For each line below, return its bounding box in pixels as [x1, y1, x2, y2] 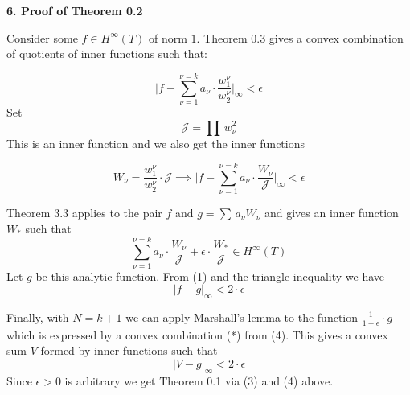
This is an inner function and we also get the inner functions [6, 134, 305, 151]
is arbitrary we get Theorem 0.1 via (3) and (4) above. [64, 372, 334, 389]
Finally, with [6, 308, 69, 325]
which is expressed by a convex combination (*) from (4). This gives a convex [6, 326, 388, 343]
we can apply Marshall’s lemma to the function [125, 308, 359, 325]
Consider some [6, 29, 78, 46]
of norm [149, 29, 187, 46]
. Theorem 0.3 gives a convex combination [196, 29, 404, 46]
